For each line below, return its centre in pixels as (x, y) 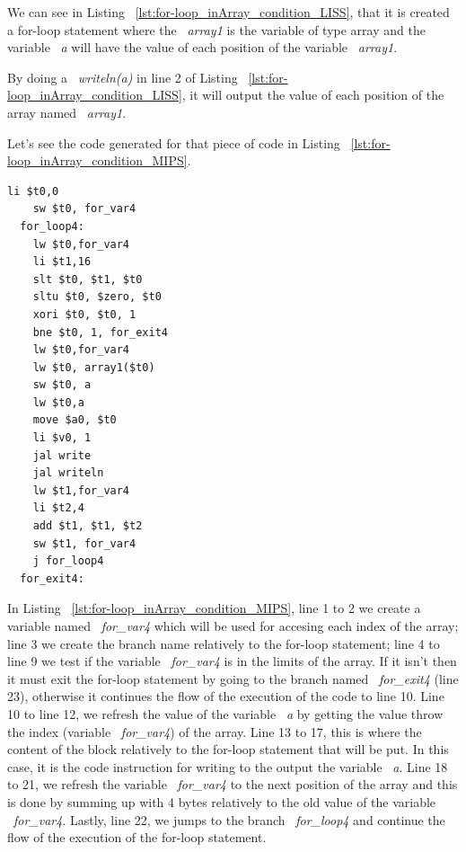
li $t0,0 (33, 191)
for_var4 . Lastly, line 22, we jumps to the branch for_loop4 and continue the (229, 819)
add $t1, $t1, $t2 (88, 526)
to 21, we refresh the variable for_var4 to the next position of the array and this (233, 784)
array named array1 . (67, 112)
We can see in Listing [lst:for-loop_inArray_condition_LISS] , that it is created (229, 12)
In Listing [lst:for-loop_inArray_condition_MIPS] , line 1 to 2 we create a (214, 608)
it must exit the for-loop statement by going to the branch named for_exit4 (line (233, 678)
